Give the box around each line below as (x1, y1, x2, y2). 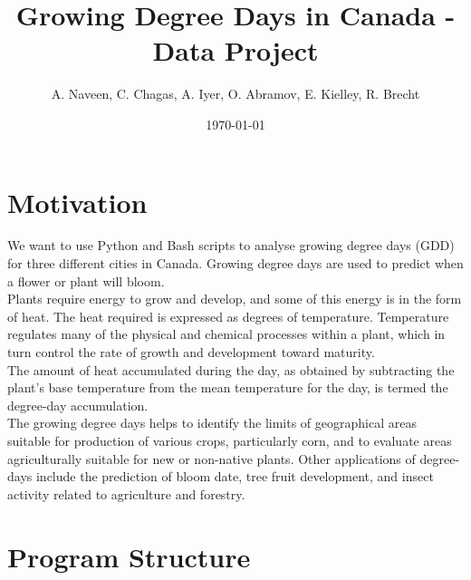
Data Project (152, 32, 319, 69)
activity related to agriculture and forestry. (7, 484, 245, 503)
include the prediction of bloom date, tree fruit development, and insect (35, 467, 434, 486)
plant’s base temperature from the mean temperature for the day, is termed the (7, 378, 448, 397)
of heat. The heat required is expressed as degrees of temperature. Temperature (7, 306, 449, 325)
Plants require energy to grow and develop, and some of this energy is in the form (7, 289, 462, 308)
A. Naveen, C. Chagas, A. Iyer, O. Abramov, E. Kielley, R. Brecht (51, 84, 420, 103)
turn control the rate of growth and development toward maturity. (7, 343, 375, 361)
